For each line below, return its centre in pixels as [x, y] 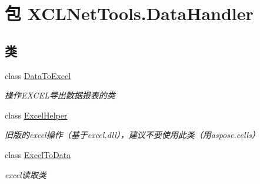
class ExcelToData [38, 154]
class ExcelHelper [36, 115]
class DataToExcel [38, 75]
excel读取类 [26, 174]
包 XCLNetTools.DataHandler [129, 13]
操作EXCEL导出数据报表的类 [60, 95]
